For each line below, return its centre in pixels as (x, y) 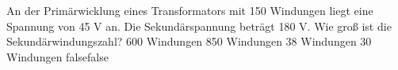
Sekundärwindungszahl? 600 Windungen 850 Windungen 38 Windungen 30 (189, 41)
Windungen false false (57, 56)
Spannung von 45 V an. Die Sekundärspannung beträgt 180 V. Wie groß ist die (199, 26)
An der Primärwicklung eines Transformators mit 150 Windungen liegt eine (190, 10)
